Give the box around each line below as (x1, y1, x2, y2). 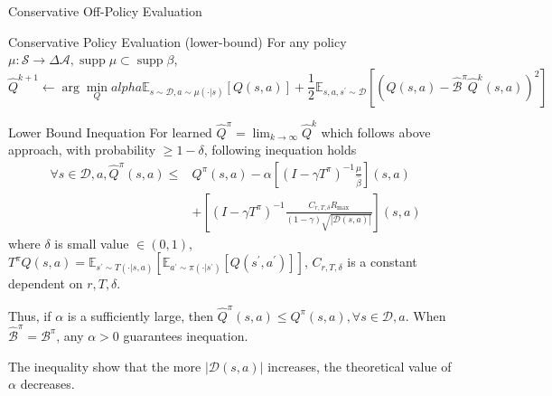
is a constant (347, 252, 417, 271)
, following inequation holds (203, 140, 357, 159)
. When (405, 306, 446, 325)
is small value (54, 233, 129, 252)
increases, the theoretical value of (267, 356, 452, 375)
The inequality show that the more (8, 356, 201, 375)
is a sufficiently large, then (67, 306, 214, 325)
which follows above (321, 122, 431, 141)
